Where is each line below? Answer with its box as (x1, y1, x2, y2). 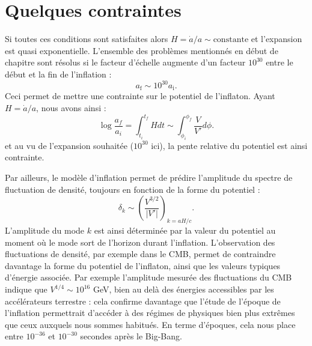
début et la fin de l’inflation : (5, 67, 112, 80)
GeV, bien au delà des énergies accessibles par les (93, 283, 274, 296)
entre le (266, 56, 293, 68)
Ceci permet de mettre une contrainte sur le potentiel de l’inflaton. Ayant (5, 90, 275, 102)
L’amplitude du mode (5, 224, 85, 237)
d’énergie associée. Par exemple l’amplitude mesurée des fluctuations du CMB (5, 271, 292, 284)
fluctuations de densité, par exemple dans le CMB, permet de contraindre (5, 247, 276, 260)
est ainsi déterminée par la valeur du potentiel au (94, 224, 276, 237)
